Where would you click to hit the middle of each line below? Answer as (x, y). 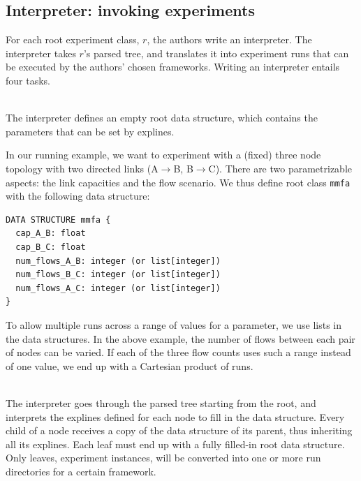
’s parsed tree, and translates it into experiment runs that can (216, 53)
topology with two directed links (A (82, 168)
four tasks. (28, 80)
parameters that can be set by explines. (90, 131)
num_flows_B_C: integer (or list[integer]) (118, 275)
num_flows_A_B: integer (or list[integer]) (118, 261)
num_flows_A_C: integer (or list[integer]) (118, 288)
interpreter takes (41, 53)
